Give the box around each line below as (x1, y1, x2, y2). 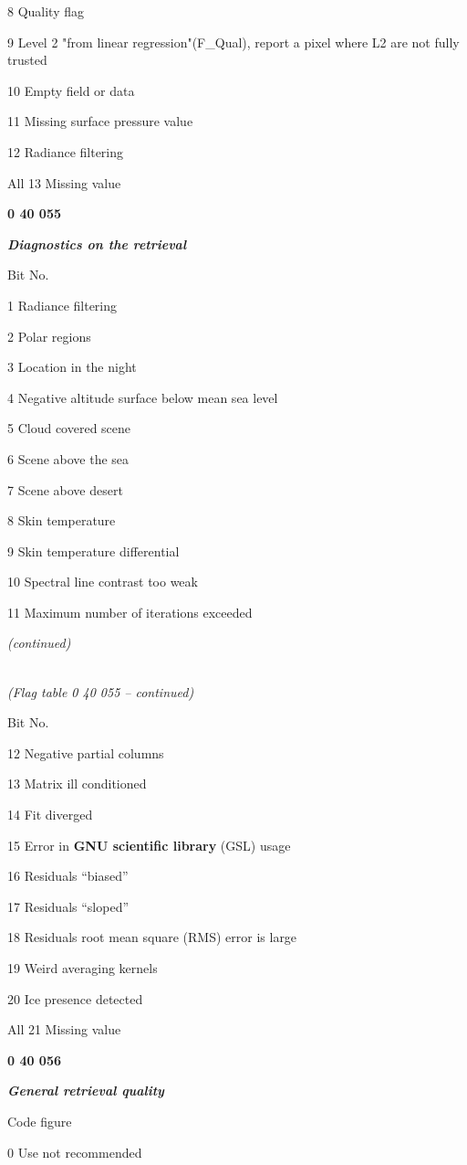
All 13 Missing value (7, 173, 121, 192)
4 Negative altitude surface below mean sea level (7, 387, 278, 407)
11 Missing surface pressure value (7, 111, 193, 131)
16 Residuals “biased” (7, 866, 129, 885)
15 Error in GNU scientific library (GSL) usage (7, 835, 291, 854)
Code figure (7, 1111, 72, 1130)
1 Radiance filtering (7, 295, 118, 314)
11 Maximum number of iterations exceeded (7, 602, 253, 621)
